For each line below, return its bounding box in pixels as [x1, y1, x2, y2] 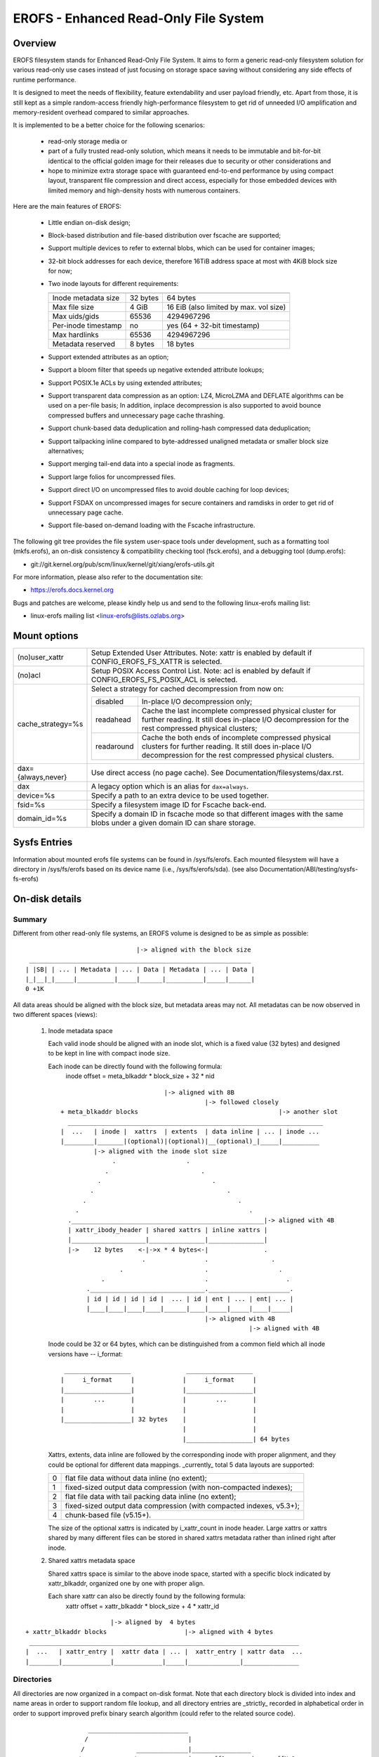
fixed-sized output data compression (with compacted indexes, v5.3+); [65, 1500, 300, 1510]
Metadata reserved [52, 339, 116, 349]
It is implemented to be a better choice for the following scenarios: [13, 121, 205, 129]
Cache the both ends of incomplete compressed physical [141, 732, 331, 742]
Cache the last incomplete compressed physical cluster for [141, 706, 336, 715]
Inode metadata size [52, 292, 120, 302]
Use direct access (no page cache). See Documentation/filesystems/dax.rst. [91, 767, 344, 777]
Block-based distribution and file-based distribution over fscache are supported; [48, 231, 281, 239]
